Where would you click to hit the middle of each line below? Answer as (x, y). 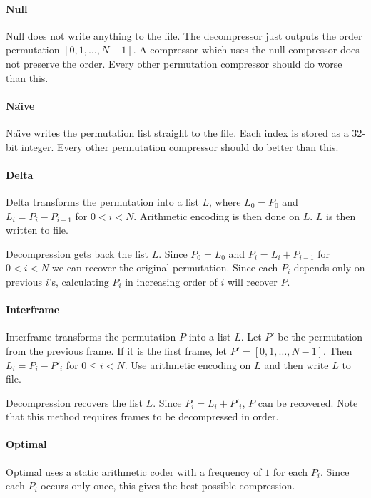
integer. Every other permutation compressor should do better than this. (180, 146)
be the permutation (320, 337)
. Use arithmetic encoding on (188, 364)
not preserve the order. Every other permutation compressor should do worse (174, 63)
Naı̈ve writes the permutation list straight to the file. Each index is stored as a (177, 132)
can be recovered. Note (308, 402)
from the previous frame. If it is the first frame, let (116, 350)
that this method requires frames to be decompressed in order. (142, 416)
